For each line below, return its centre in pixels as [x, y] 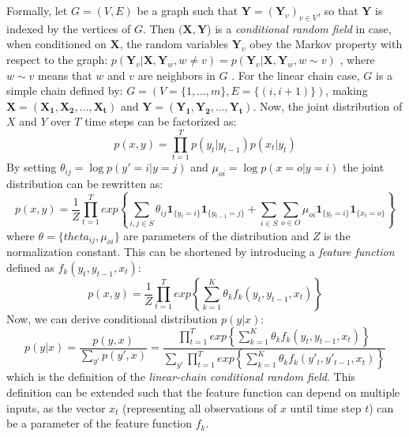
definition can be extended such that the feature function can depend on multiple [203, 392]
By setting [32, 167]
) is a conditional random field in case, [299, 28]
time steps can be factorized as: [161, 121]
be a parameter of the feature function [99, 423]
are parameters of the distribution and [216, 235]
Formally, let [37, 10]
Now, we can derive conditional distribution [112, 319]
